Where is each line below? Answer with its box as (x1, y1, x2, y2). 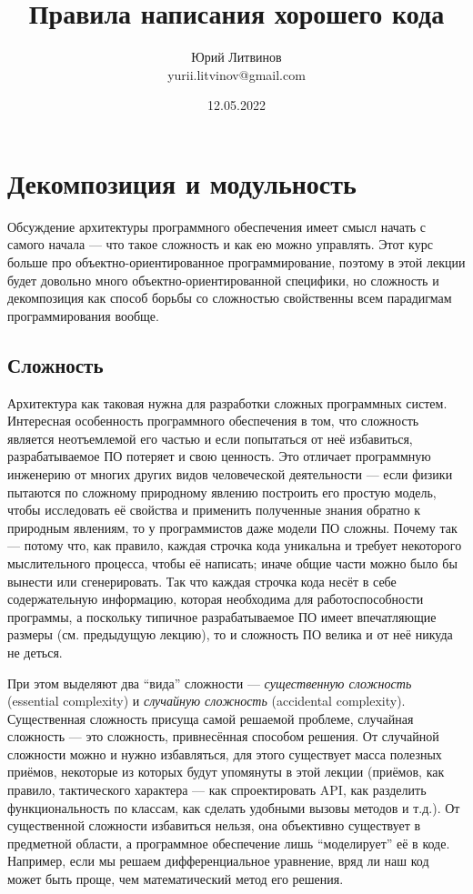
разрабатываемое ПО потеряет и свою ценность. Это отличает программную (7, 447, 431, 466)
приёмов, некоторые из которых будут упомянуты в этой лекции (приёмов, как (7, 762, 445, 781)
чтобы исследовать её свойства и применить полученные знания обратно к (7, 500, 421, 519)
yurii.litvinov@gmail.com (167, 65, 306, 84)
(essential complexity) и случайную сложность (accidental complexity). (7, 691, 406, 710)
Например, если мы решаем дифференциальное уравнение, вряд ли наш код (7, 851, 429, 870)
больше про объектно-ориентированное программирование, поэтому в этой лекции (7, 253, 466, 272)
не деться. (7, 642, 63, 661)
